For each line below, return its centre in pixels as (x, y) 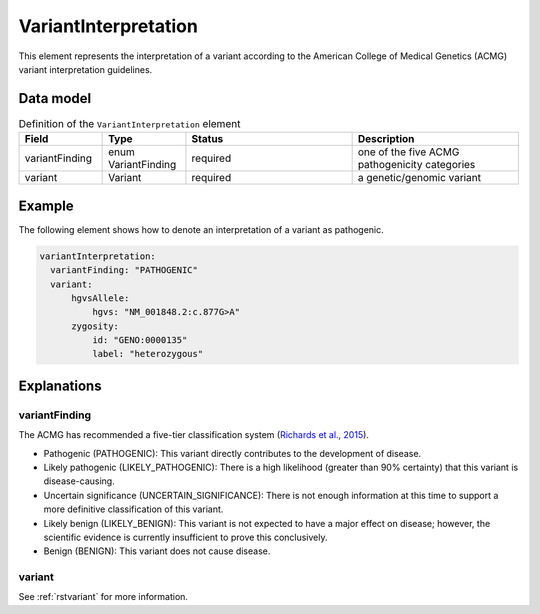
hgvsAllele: (100, 298)
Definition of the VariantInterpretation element (129, 124)
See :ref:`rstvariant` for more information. (103, 597)
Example (46, 205)
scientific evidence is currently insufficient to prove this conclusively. (186, 537)
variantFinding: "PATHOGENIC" (124, 270)
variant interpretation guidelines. (85, 69)
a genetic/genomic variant (419, 178)
